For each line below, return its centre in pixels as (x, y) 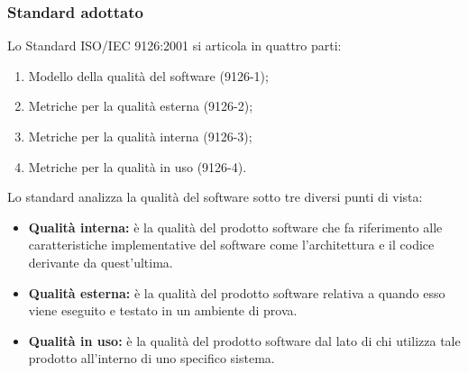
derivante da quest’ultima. (101, 262)
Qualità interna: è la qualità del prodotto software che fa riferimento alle (235, 227)
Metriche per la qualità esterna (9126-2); (141, 106)
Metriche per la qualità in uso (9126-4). (138, 166)
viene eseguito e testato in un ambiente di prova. (163, 310)
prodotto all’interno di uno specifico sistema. (151, 358)
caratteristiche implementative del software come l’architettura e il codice (231, 245)
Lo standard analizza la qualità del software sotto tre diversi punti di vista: (215, 197)
